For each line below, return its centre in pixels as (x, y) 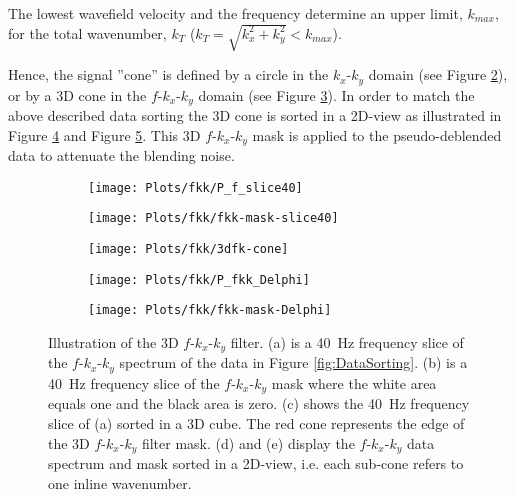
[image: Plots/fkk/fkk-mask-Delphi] (210, 310)
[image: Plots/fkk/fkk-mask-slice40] (213, 218)
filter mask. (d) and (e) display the (248, 442)
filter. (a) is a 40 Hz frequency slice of (347, 341)
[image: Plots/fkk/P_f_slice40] (195, 187)
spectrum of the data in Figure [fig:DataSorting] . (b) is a (293, 362)
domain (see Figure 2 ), (438, 74)
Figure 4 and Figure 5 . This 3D (104, 134)
